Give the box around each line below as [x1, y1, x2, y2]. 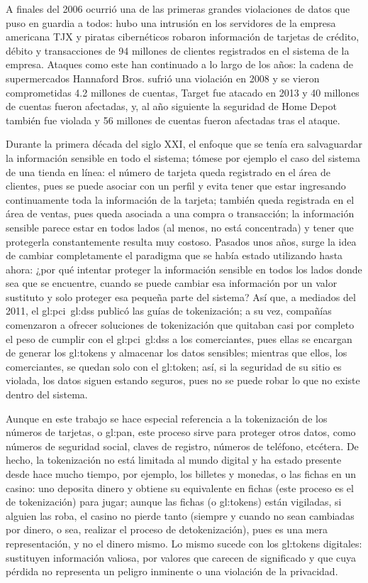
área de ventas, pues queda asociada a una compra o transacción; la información [6, 206, 355, 221]
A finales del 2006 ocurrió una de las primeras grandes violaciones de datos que [6, 1, 350, 16]
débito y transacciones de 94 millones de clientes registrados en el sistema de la [6, 43, 350, 58]
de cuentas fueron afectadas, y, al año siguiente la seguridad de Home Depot [6, 99, 337, 114]
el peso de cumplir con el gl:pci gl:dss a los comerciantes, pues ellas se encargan [6, 331, 352, 346]
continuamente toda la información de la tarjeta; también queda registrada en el [6, 192, 355, 207]
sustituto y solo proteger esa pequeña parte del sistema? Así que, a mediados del [6, 289, 356, 304]
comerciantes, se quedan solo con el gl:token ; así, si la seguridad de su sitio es [6, 359, 342, 374]
